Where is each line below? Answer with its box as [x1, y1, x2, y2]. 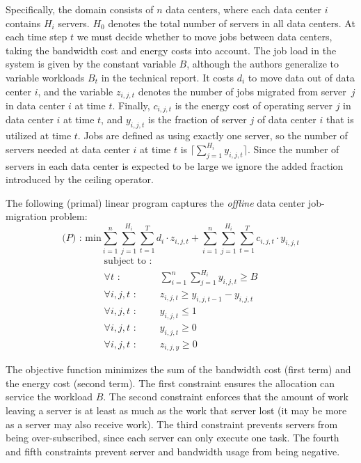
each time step [6, 29, 67, 44]
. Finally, [112, 98, 150, 113]
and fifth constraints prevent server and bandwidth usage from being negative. [6, 444, 340, 458]
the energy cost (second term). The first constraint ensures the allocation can [6, 375, 335, 390]
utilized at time [6, 128, 72, 143]
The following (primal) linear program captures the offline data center [6, 195, 305, 210]
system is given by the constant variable [6, 56, 176, 71]
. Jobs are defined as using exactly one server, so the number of [77, 128, 348, 143]
